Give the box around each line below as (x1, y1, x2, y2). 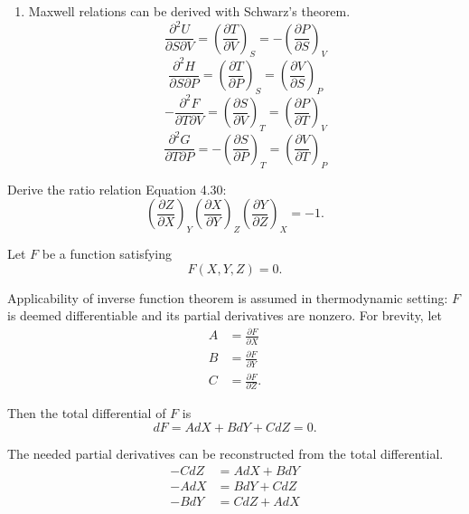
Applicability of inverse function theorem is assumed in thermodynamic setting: (7, 288, 448, 307)
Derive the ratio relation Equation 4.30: (7, 179, 227, 198)
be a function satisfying (42, 244, 173, 263)
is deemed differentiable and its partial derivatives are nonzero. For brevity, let (7, 306, 442, 325)
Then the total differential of (7, 404, 166, 423)
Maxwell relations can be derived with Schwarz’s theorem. (28, 2, 351, 20)
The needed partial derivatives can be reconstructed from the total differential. (7, 444, 444, 462)
